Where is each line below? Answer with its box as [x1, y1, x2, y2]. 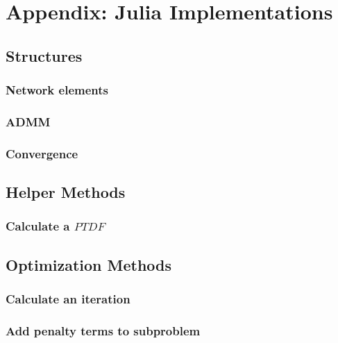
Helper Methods [6, 181, 126, 203]
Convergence [6, 144, 78, 162]
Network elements [6, 81, 108, 99]
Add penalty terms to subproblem [6, 321, 201, 339]
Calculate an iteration [6, 290, 130, 308]
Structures [6, 44, 83, 66]
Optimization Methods [6, 253, 172, 275]
